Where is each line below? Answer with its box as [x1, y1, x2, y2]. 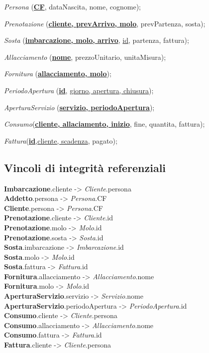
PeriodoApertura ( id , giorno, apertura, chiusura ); [4, 85, 154, 95]
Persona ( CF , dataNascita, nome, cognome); [4, 1, 141, 11]
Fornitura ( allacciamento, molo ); [4, 68, 111, 79]
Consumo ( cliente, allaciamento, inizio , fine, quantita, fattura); [4, 119, 205, 129]
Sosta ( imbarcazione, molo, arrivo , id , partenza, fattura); [4, 35, 189, 45]
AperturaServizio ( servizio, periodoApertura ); [4, 102, 155, 112]
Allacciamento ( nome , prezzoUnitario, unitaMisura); [4, 51, 166, 62]
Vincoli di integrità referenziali [4, 160, 166, 175]
